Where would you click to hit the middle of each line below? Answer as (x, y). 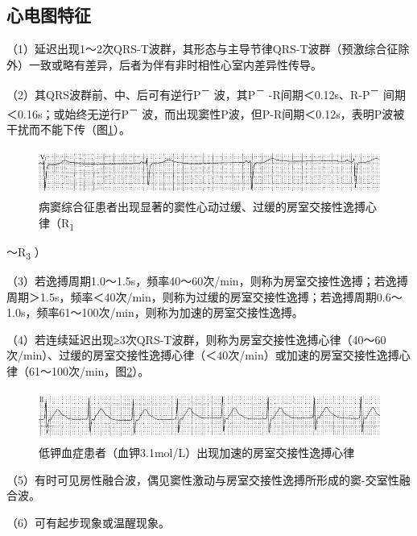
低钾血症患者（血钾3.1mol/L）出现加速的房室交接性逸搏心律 (197, 453)
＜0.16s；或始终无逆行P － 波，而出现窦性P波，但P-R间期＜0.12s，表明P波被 (206, 112)
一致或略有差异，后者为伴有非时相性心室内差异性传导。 (175, 64)
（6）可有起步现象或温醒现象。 (88, 522)
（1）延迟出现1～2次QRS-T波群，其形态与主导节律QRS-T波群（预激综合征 (202, 49)
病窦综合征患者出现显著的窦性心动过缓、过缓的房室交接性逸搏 (202, 207)
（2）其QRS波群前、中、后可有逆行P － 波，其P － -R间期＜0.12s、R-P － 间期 (206, 93)
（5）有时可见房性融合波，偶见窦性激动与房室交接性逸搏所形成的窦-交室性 (203, 479)
